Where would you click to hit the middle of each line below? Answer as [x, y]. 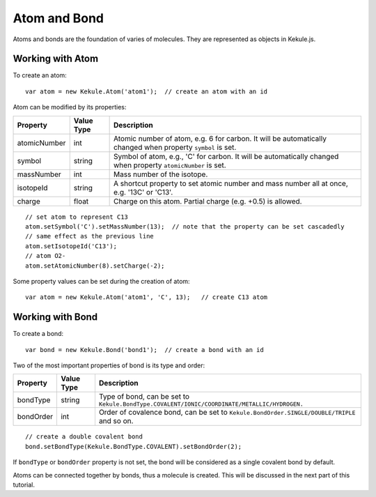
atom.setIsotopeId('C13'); [71, 246]
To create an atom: [40, 75]
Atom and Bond [58, 18]
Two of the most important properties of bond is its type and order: [109, 365]
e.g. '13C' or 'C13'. [143, 192]
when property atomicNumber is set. [170, 165]
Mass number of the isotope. [161, 174]
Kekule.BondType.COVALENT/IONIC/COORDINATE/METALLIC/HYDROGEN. [201, 404]
